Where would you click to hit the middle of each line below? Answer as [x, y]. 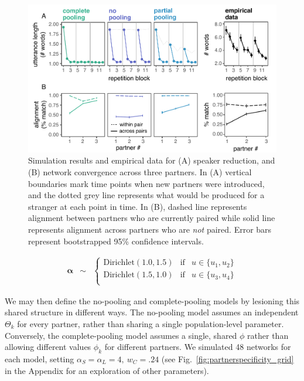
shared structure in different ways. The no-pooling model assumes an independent [152, 312]
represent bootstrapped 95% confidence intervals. [116, 241]
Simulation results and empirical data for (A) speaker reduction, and [152, 160]
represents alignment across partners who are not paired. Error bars [150, 229]
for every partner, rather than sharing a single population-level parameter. [151, 323]
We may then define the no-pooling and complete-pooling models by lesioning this [152, 300]
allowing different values [48, 347]
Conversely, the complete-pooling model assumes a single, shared [121, 335]
